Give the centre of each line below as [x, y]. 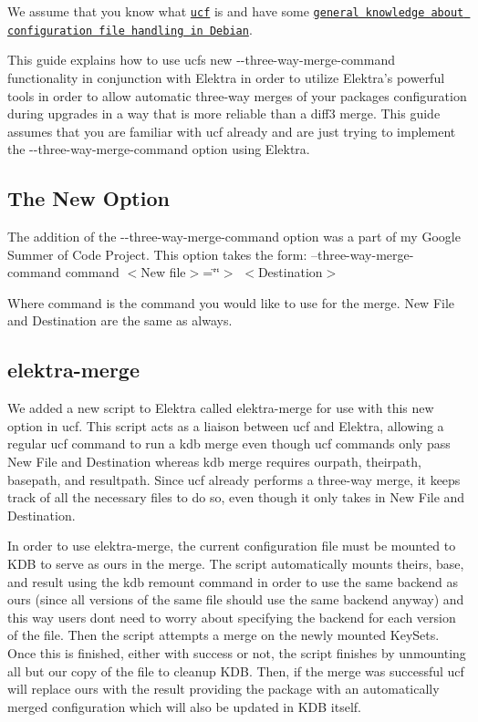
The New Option [88, 198]
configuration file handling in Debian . [130, 29]
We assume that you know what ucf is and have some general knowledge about [236, 11]
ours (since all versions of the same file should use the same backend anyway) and [236, 599]
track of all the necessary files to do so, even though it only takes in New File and [236, 497]
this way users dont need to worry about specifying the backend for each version [232, 617]
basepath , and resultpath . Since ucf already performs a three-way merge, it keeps [234, 479]
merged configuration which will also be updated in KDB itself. [184, 706]
